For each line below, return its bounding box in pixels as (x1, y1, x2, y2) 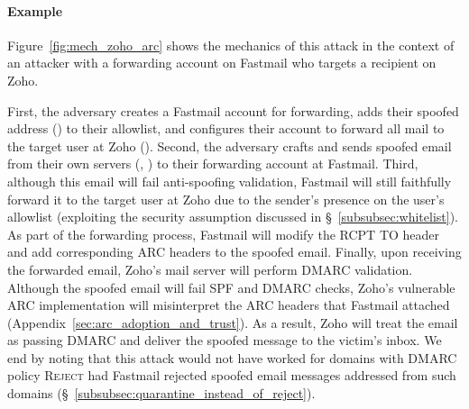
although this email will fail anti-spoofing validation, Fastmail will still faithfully (7, 171, 452, 190)
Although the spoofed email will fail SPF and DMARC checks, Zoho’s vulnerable (7, 277, 455, 296)
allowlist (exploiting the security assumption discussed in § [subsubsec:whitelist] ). (7, 207, 459, 226)
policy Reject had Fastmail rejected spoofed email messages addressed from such (7, 366, 456, 385)
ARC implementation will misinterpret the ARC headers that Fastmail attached (7, 295, 450, 314)
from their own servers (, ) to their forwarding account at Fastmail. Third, (7, 154, 418, 173)
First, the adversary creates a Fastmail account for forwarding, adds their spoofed (7, 101, 459, 120)
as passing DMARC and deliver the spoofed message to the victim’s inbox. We (7, 331, 442, 350)
